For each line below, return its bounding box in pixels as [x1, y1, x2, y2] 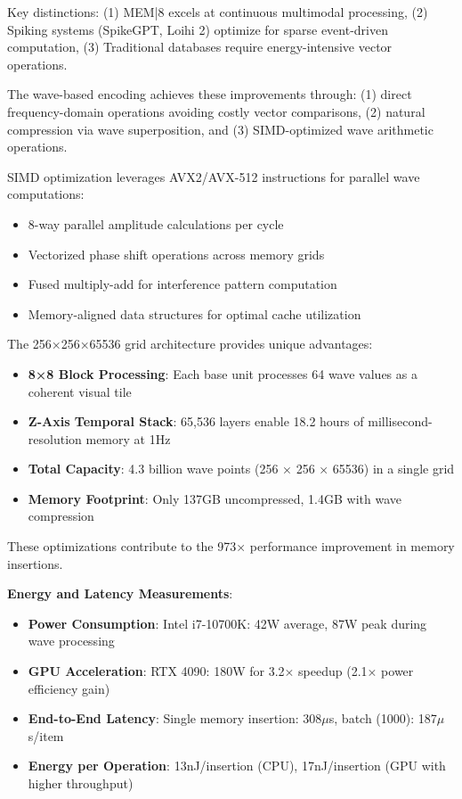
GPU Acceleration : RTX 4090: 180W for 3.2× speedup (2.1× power [28, 662, 414, 680]
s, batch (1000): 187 [328, 709, 437, 728]
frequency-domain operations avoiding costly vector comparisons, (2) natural [7, 102, 426, 120]
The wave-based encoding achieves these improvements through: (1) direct [7, 85, 412, 103]
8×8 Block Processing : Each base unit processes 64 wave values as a [28, 364, 417, 383]
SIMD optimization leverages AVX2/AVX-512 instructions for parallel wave [7, 167, 420, 185]
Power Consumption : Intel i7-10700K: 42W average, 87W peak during [28, 614, 427, 632]
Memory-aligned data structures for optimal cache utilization [28, 304, 361, 323]
